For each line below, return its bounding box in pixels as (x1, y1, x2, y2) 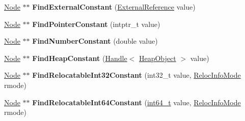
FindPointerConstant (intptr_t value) (32, 18, 160, 29)
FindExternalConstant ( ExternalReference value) (32, 2, 196, 12)
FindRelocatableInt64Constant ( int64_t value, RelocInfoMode (32, 97, 241, 107)
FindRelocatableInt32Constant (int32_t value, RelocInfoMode (32, 70, 241, 80)
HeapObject (139, 52, 176, 63)
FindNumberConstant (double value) (32, 36, 158, 46)
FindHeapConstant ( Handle (32, 52, 127, 63)
